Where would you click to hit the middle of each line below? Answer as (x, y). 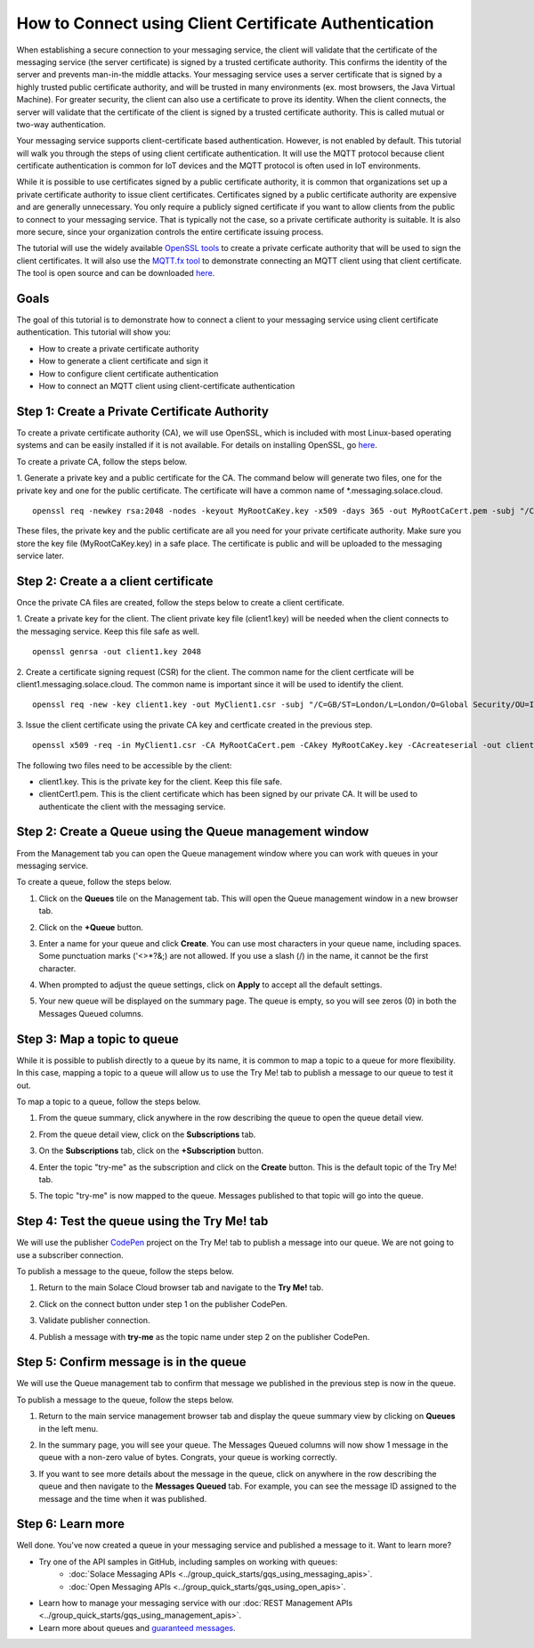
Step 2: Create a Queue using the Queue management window (193, 832)
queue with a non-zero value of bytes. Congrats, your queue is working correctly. (188, 1457)
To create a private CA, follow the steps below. (102, 461)
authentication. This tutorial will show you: (93, 332)
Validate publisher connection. (94, 1320)
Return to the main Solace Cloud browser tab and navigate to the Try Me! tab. (181, 1287)
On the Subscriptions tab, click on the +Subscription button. (151, 1151)
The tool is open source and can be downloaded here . (116, 273)
